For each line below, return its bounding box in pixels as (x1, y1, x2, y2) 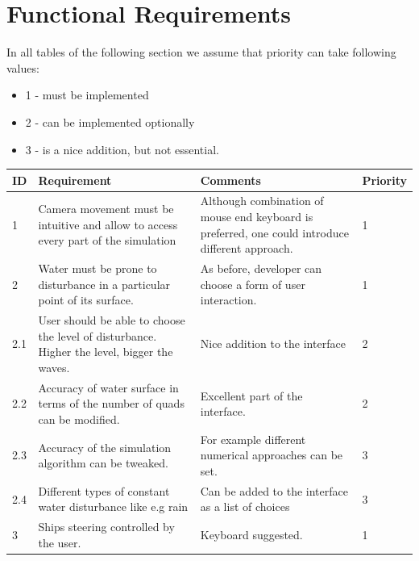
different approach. (200, 240, 293, 257)
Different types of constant (38, 482, 170, 499)
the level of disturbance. (38, 327, 157, 344)
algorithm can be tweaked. (38, 454, 168, 471)
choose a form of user (200, 275, 305, 292)
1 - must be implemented (25, 86, 149, 103)
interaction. (200, 291, 257, 308)
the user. (38, 534, 81, 551)
